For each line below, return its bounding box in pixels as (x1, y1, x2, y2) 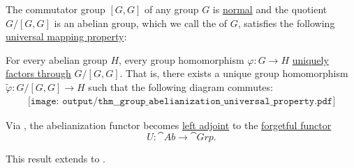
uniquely (292, 52, 329, 67)
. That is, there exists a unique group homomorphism (119, 66, 348, 81)
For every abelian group (6, 52, 108, 67)
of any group (145, 2, 199, 16)
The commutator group (6, 2, 105, 16)
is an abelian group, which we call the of (54, 15, 228, 30)
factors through (6, 66, 71, 81)
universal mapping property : (6, 29, 127, 44)
